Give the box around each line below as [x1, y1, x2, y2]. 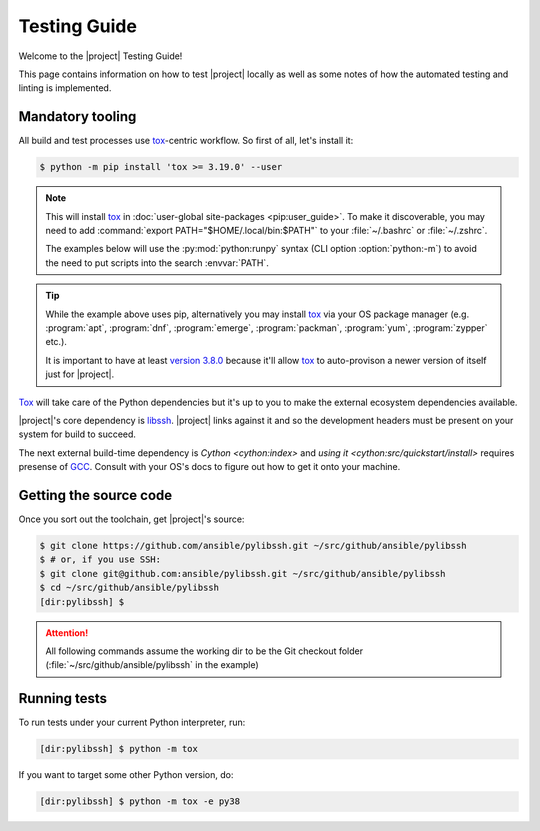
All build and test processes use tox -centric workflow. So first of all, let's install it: [18, 135, 354, 147]
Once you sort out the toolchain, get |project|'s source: [18, 513, 245, 525]
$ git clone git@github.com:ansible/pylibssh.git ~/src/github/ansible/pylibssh [39, 568, 446, 579]
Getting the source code [18, 486, 173, 504]
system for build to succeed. [18, 428, 137, 440]
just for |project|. [45, 368, 115, 380]
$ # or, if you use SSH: [39, 554, 162, 565]
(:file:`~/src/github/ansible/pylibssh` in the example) [45, 659, 259, 671]
